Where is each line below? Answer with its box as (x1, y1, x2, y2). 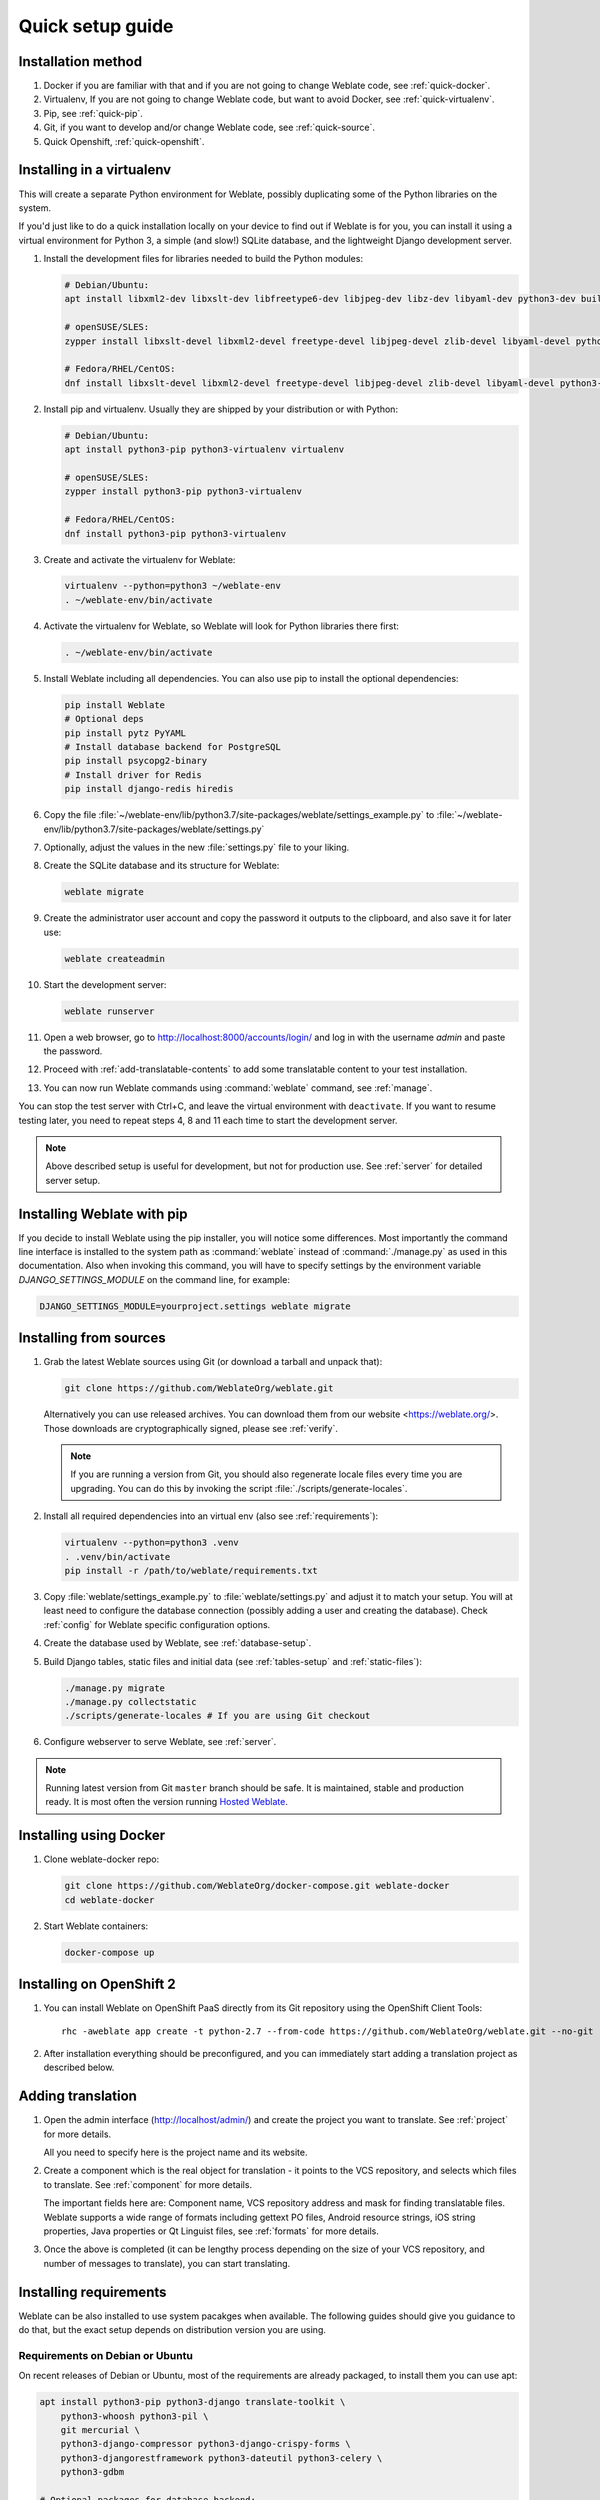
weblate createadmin (64, 953, 165, 964)
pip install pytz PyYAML (64, 727, 187, 739)
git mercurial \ (60, 2425, 140, 2435)
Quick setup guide (18, 15, 174, 37)
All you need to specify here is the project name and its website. (43, 2146, 308, 2159)
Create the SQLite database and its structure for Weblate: (43, 860, 280, 872)
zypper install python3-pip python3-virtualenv (64, 486, 302, 497)
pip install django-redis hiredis (64, 783, 234, 795)
